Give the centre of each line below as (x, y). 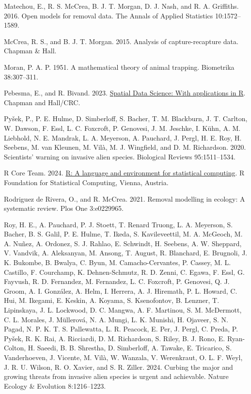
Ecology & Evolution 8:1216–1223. (55, 386)
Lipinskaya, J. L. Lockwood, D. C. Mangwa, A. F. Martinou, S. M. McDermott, (123, 310)
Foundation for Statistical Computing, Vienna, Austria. (86, 182)
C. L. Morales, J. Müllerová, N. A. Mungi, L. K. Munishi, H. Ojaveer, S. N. (116, 319)
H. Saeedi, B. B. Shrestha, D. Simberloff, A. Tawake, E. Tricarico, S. (130, 348)
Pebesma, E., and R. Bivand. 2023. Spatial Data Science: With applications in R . (125, 93)
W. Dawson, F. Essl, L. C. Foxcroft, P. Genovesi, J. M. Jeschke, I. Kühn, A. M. (122, 128)
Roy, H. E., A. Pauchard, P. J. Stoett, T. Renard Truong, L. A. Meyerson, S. (118, 224)
